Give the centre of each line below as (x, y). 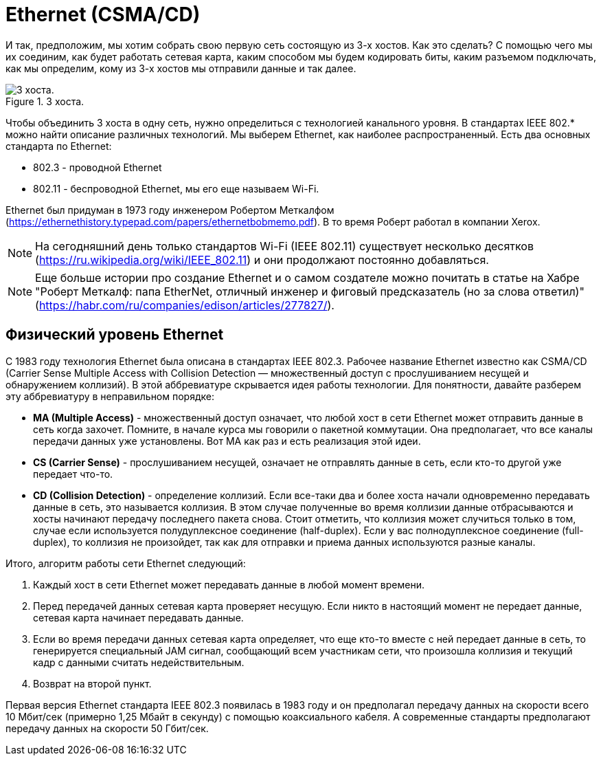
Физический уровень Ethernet (115, 335)
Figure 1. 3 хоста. (45, 101)
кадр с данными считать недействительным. (139, 662)
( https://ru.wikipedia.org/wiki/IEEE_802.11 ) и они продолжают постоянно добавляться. (262, 260)
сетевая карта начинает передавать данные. (138, 617)
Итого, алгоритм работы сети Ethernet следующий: (126, 563)
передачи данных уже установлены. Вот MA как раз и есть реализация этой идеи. (227, 441)
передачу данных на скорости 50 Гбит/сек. (107, 728)
